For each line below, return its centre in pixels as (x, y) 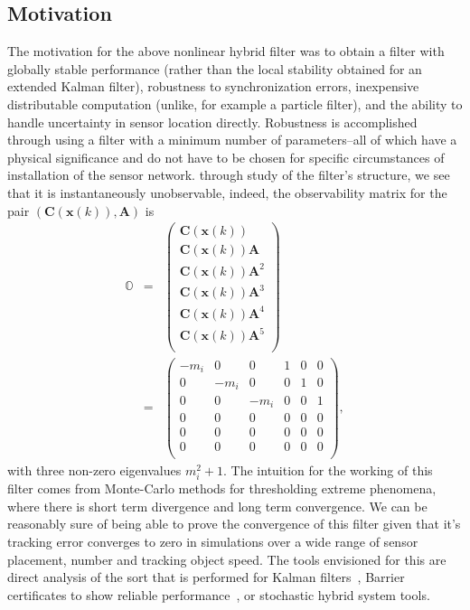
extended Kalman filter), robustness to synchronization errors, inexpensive (213, 86)
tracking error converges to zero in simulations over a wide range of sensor (213, 542)
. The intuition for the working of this (328, 470)
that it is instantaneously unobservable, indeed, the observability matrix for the (227, 192)
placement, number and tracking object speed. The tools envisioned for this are (227, 559)
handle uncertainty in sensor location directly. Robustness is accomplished (212, 122)
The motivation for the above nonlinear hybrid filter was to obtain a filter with (226, 51)
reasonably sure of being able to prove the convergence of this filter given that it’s (234, 524)
